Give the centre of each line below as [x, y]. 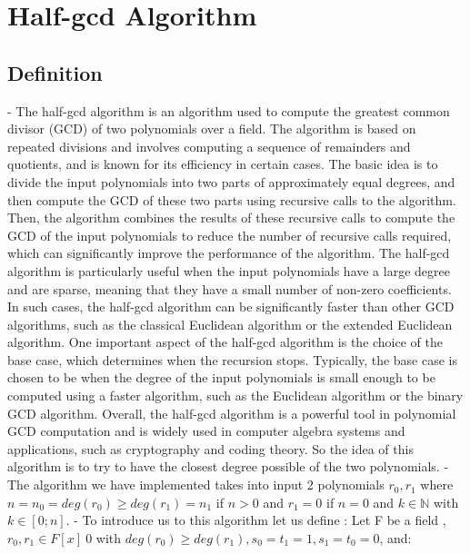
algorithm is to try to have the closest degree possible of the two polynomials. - [228, 466]
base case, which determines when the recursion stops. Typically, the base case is [233, 359]
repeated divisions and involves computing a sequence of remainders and [209, 146]
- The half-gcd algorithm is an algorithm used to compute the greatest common [229, 110]
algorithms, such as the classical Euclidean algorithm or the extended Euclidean [230, 324]
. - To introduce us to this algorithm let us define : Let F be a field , [256, 520]
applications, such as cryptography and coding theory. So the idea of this [210, 448]
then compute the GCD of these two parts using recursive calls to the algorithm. [232, 199]
